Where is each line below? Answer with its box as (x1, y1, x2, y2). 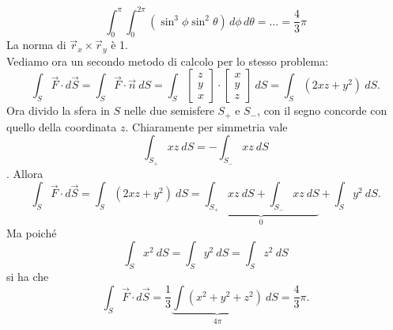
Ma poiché (6, 224, 57, 241)
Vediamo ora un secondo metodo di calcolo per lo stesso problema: (6, 52, 329, 69)
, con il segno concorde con (257, 102, 387, 119)
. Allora (6, 165, 43, 181)
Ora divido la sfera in (6, 102, 110, 119)
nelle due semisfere (123, 102, 214, 119)
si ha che (6, 268, 49, 285)
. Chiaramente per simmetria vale (125, 118, 288, 135)
